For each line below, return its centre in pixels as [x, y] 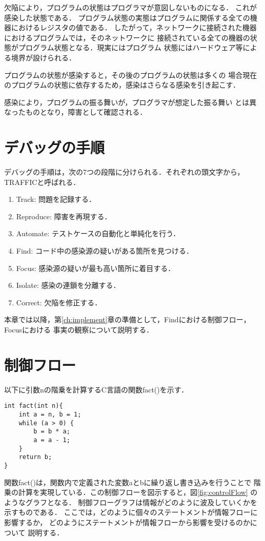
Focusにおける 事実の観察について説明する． [79, 329]
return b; [35, 457]
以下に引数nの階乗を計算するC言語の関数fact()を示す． [96, 389]
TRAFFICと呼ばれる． [42, 182]
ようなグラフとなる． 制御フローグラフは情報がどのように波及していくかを [131, 502]
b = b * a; [52, 432]
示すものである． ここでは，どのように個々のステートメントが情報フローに [131, 512]
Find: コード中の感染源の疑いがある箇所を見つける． [105, 251]
